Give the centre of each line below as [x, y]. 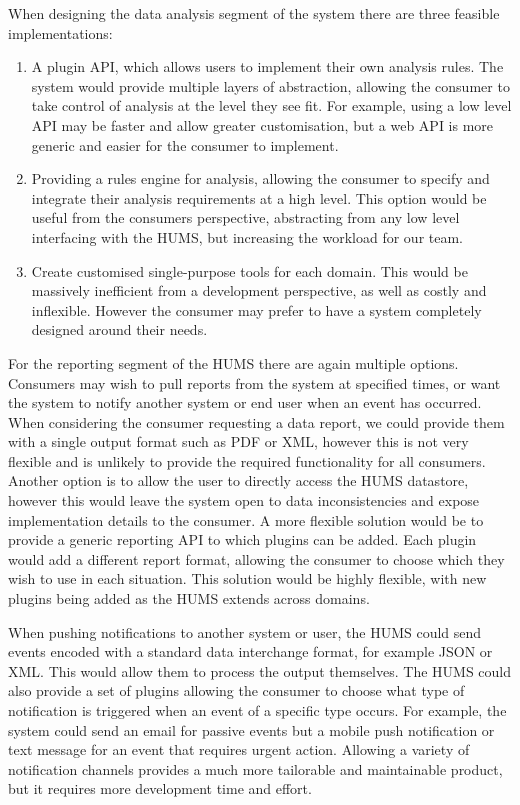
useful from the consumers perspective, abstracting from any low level [245, 217]
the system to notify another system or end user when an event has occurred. [245, 402]
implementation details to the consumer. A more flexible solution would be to [246, 519]
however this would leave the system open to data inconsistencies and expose [244, 500]
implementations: [60, 32]
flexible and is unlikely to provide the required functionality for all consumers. [247, 460]
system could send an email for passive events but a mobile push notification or [251, 729]
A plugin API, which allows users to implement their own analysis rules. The [267, 66]
